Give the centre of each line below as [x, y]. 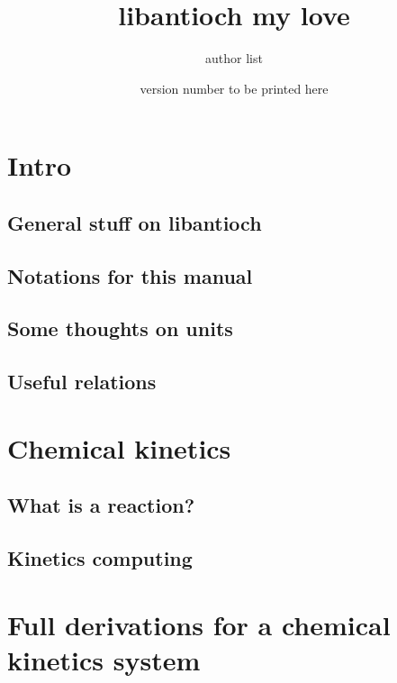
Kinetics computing [100, 558]
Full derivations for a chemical [199, 624]
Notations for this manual [130, 275]
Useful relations [82, 382]
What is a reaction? [101, 505]
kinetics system [104, 659]
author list [234, 58]
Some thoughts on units [120, 328]
